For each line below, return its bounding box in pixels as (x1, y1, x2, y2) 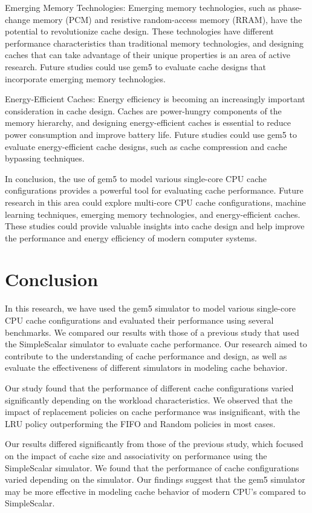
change (5, 13, 30, 25)
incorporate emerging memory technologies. (5, 72, 166, 85)
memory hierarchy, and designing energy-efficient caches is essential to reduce (5, 116, 291, 129)
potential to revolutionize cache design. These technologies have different (5, 25, 274, 38)
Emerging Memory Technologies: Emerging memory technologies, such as (5, 1, 276, 13)
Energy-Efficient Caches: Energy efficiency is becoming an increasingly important (5, 93, 305, 105)
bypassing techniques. (5, 152, 85, 165)
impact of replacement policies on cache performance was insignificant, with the (5, 405, 300, 418)
